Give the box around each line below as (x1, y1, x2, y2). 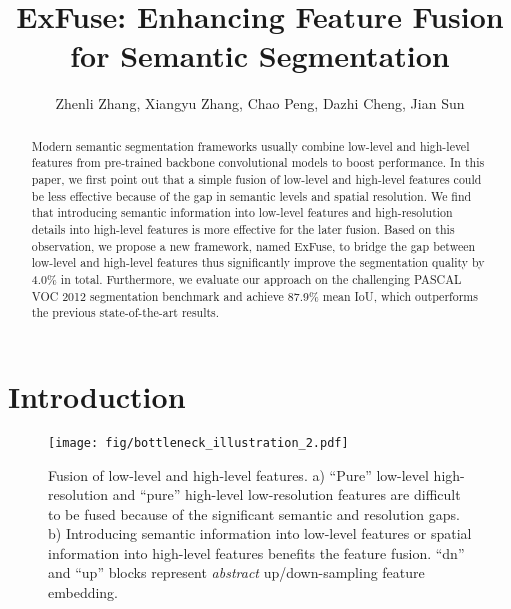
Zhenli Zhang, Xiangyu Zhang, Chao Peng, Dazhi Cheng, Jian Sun (55, 93, 465, 114)
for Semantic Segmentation (70, 35, 450, 76)
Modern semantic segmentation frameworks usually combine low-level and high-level (31, 137, 470, 154)
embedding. (48, 582, 119, 603)
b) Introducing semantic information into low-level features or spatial (48, 523, 472, 544)
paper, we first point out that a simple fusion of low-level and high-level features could (31, 171, 482, 188)
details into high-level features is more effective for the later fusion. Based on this (31, 220, 455, 237)
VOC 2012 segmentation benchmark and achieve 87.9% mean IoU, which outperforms (31, 287, 478, 304)
